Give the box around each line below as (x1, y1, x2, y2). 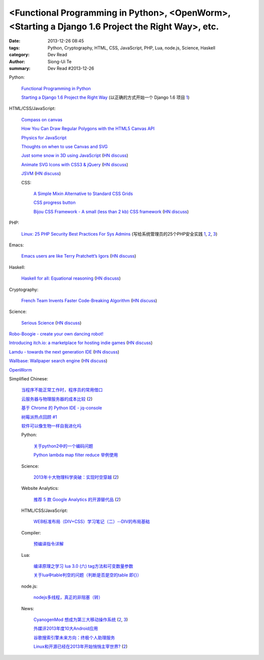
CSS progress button (33, 199, 76, 205)
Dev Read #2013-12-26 (47, 65, 94, 71)
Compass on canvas (21, 116, 63, 122)
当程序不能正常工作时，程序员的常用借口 (21, 387, 103, 393)
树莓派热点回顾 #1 (21, 414, 57, 420)
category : (9, 52, 30, 58)
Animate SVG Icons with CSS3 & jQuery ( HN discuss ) (21, 161, 129, 167)
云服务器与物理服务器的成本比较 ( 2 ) (21, 396, 93, 402)
